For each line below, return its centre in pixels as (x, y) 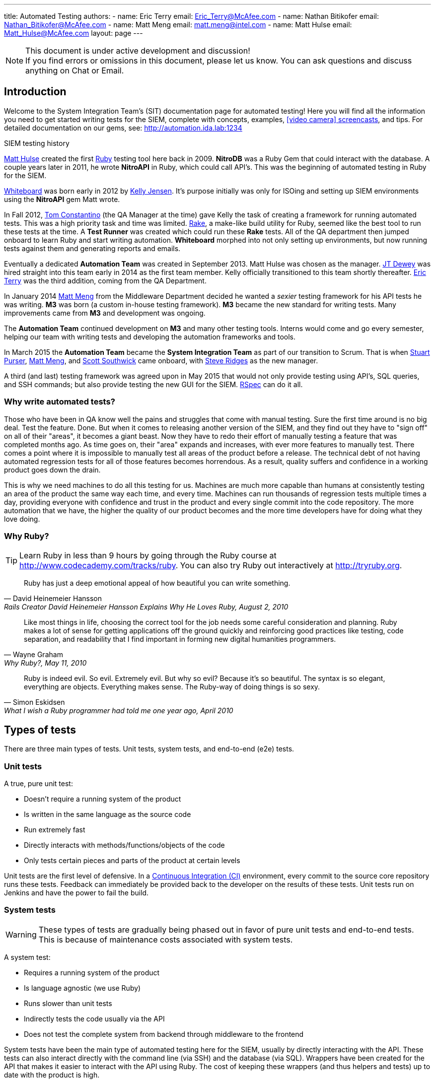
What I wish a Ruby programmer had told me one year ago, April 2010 (119, 711)
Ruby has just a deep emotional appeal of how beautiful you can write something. (157, 583)
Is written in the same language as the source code (108, 814)
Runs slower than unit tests (68, 1003)
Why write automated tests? (60, 402)
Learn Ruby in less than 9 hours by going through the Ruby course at (148, 556)
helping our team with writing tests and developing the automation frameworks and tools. (150, 337)
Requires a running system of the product (92, 972)
